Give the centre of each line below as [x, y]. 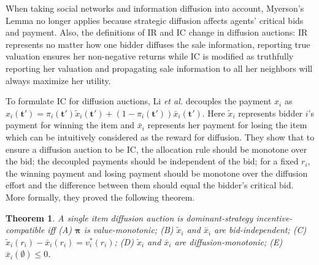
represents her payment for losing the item [227, 125]
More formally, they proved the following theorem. [100, 197]
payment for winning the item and [70, 125]
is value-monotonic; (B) [129, 230]
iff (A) [60, 230]
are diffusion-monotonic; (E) [229, 241]
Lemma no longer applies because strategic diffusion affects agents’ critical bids [155, 20]
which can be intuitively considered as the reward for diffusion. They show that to [160, 136]
